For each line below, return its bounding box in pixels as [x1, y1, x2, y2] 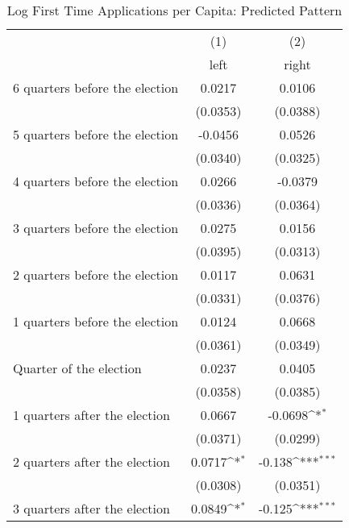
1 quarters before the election [13, 312, 179, 331]
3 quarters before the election [13, 218, 179, 237]
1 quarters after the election [13, 405, 170, 424]
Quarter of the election [13, 359, 142, 377]
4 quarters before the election [13, 172, 179, 190]
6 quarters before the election [13, 78, 179, 97]
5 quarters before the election [13, 125, 179, 143]
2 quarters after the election [13, 452, 170, 471]
